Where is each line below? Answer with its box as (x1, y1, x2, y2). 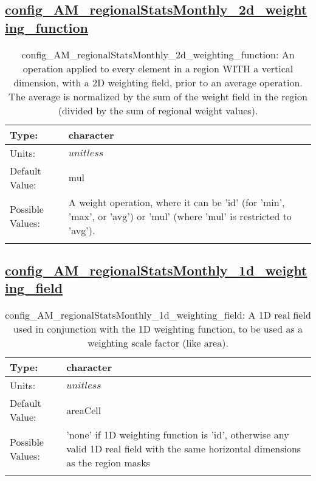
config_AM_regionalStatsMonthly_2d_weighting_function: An (21, 47, 295, 61)
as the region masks (66, 455, 150, 470)
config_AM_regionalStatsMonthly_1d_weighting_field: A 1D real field (5, 308, 311, 322)
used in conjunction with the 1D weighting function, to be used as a (13, 322, 303, 336)
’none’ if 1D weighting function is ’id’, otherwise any (66, 427, 289, 442)
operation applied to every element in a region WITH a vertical (22, 61, 294, 75)
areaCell (66, 403, 101, 417)
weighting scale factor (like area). (88, 336, 228, 350)
